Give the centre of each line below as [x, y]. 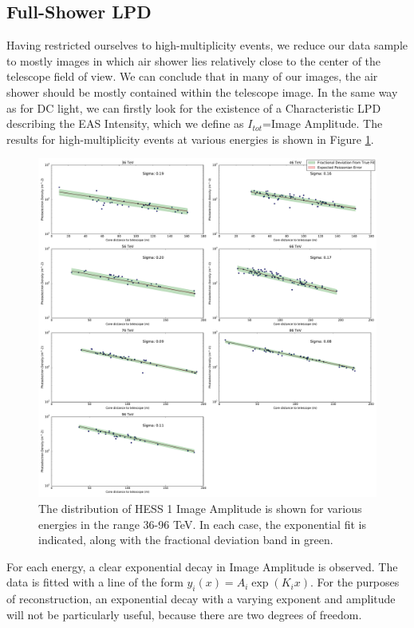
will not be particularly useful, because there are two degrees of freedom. [184, 614]
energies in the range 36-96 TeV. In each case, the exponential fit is [202, 524]
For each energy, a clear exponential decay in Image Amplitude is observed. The [202, 566]
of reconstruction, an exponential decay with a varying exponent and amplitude [201, 599]
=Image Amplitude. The [323, 123]
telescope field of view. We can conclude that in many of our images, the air [192, 76]
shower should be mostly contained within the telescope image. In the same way [202, 91]
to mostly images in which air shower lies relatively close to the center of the [194, 60]
